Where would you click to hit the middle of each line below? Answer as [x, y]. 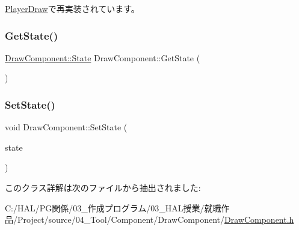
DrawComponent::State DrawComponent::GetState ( [103, 57]
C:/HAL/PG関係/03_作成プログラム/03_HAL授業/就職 [113, 207]
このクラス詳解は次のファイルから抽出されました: [103, 187]
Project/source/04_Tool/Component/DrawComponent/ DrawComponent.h [156, 219]
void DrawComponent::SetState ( [66, 127]
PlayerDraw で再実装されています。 [72, 8]
